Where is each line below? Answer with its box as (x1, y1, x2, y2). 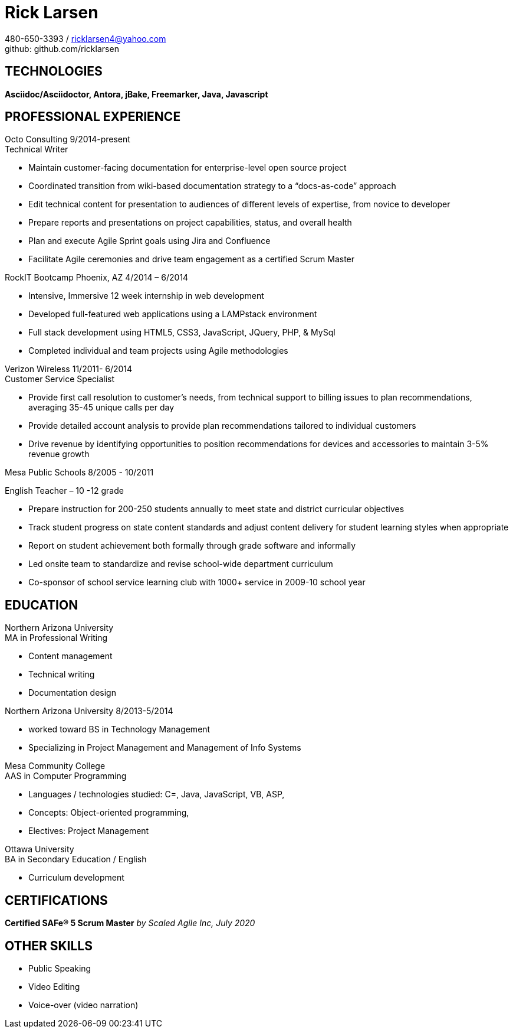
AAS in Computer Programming (5, 771, 127, 781)
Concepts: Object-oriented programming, (28, 807, 189, 818)
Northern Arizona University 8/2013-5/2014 (5, 706, 173, 716)
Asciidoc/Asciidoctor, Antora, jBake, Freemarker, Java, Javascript (5, 89, 268, 99)
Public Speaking (28, 963, 91, 973)
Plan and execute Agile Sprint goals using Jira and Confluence (28, 236, 271, 246)
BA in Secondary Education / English (5, 854, 147, 865)
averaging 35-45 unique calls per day (28, 402, 175, 413)
